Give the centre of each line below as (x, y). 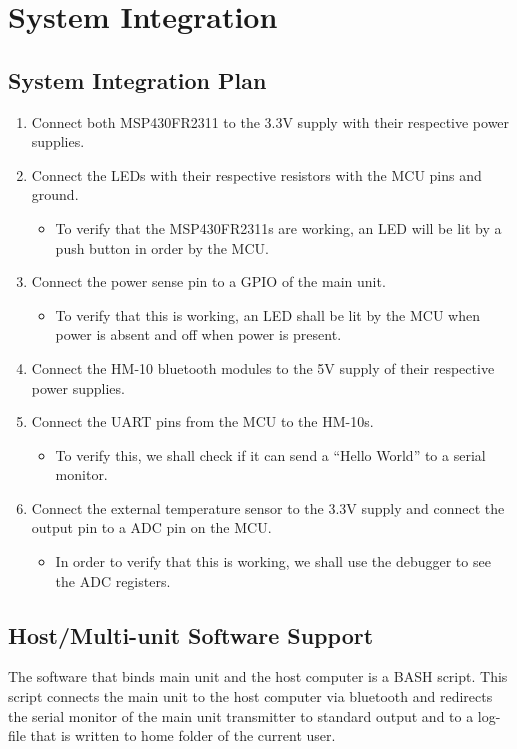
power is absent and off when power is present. (198, 334)
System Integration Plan (137, 79)
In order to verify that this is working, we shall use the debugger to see (273, 561)
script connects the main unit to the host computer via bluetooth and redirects (250, 696)
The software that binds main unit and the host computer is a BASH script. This (258, 676)
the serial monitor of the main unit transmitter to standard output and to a (241, 715)
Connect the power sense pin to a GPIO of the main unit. (208, 281)
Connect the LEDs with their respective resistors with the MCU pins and (256, 174)
